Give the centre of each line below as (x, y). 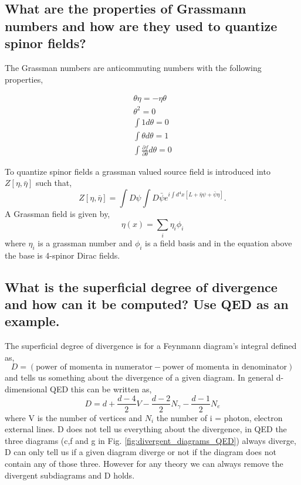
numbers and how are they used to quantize (141, 26)
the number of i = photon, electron (219, 417)
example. (32, 321)
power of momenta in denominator (225, 367)
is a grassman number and (85, 242)
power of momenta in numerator (94, 367)
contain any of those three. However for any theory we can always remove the (144, 463)
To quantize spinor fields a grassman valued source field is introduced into (138, 171)
